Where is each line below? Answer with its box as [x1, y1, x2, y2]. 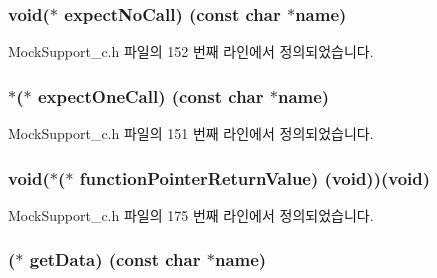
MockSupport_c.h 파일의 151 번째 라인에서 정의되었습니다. [8, 123, 374, 144]
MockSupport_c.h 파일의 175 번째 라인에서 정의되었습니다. [8, 204, 374, 225]
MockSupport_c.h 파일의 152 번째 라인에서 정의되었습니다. [8, 41, 374, 62]
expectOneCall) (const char [37, 83, 264, 108]
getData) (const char [29, 247, 201, 272]
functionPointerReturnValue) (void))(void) [79, 165, 431, 190]
